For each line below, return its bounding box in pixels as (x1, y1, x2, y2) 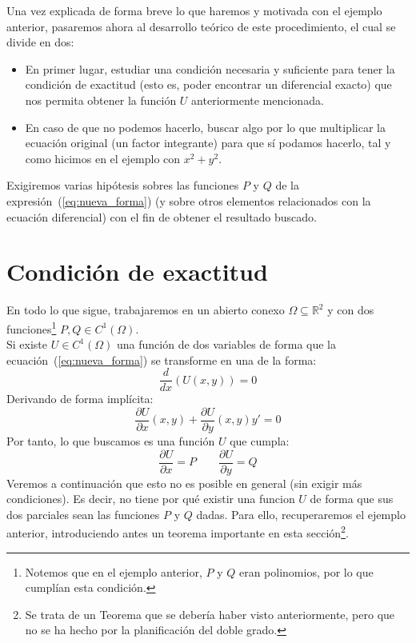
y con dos (327, 302, 374, 318)
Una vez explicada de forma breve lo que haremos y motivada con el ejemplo (6, 2, 382, 18)
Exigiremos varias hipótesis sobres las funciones (6, 177, 239, 194)
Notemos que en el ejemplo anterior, (25, 563, 202, 580)
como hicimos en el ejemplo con (25, 150, 181, 166)
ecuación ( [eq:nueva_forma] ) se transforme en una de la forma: (6, 351, 317, 368)
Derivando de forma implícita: (6, 390, 154, 407)
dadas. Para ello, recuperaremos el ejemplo (196, 505, 406, 522)
